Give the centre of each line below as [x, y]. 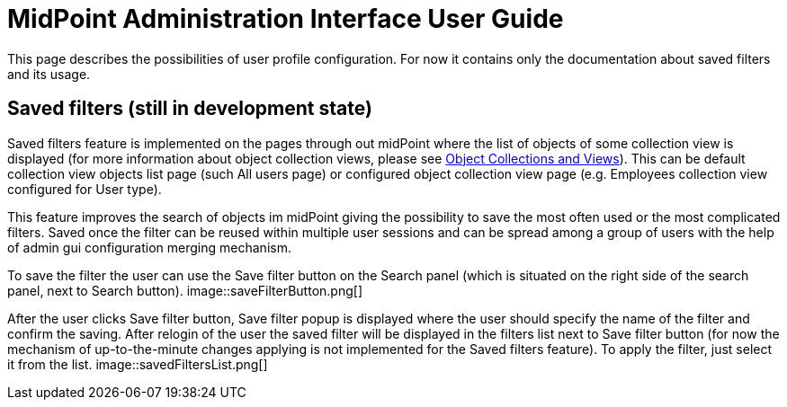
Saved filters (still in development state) [190, 109]
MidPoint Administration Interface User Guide [286, 19]
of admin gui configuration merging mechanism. [149, 247]
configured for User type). [85, 189]
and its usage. [49, 74]
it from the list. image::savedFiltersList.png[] [138, 364]
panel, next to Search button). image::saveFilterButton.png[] [185, 290]
